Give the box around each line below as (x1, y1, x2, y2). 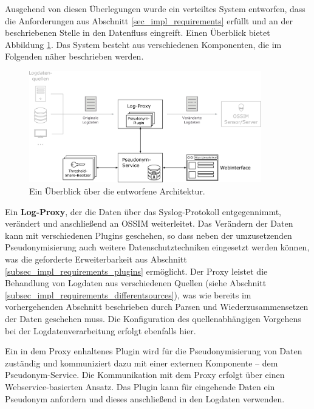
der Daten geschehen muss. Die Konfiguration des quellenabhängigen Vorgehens (5, 312, 301, 325)
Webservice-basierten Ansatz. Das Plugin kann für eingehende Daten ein (5, 380, 275, 393)
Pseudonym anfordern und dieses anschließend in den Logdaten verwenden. (5, 392, 285, 405)
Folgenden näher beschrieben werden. (5, 50, 144, 63)
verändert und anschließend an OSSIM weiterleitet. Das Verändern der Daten (5, 217, 293, 230)
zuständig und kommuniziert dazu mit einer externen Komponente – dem (5, 356, 278, 369)
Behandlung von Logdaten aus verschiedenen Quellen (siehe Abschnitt (5, 277, 267, 289)
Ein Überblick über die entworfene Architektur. (29, 185, 205, 198)
